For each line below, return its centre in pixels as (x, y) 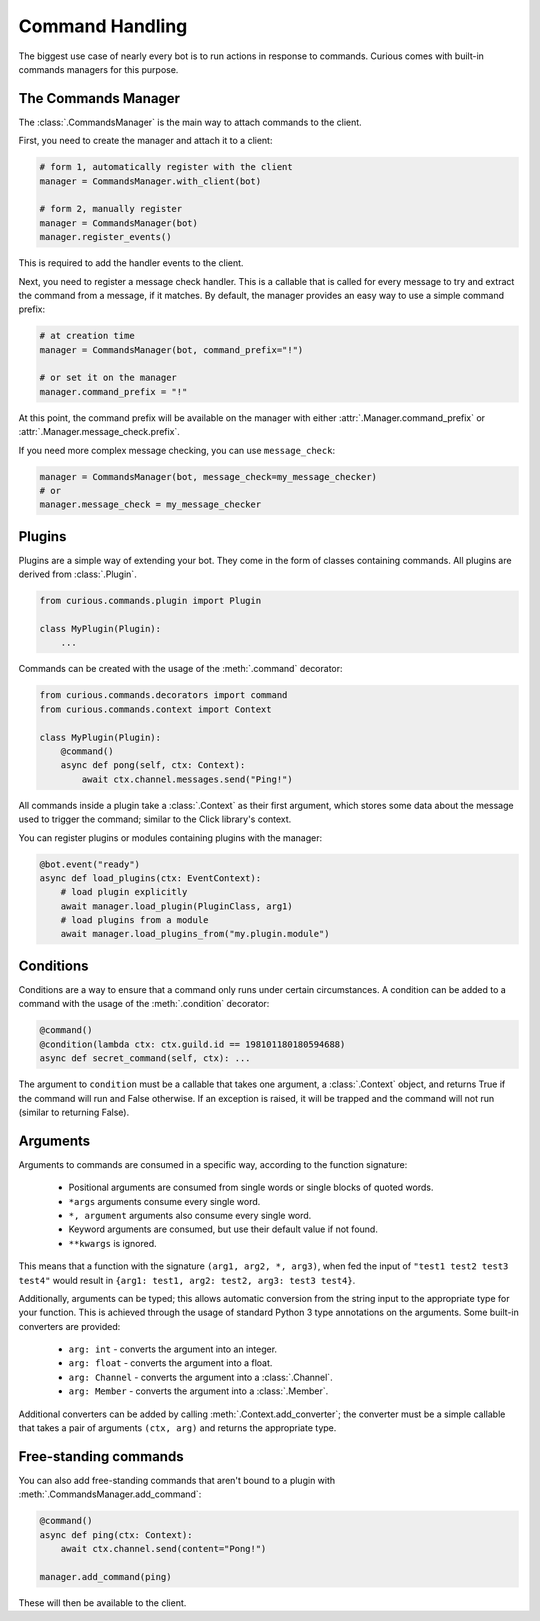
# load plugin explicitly (124, 892)
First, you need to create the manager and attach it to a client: (145, 141)
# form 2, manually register (111, 209)
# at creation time (87, 336)
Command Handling (103, 26)
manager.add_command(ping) (105, 1576)
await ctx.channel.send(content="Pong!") (163, 1549)
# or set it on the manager (108, 378)
